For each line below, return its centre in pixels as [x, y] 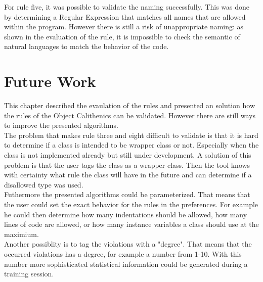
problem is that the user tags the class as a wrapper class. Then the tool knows [127, 164]
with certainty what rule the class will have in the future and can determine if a [128, 175]
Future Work [50, 81]
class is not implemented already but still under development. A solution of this [128, 155]
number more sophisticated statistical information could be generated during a [126, 264]
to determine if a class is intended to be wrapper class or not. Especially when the [131, 145]
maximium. [21, 234]
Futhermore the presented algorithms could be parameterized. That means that [127, 194]
